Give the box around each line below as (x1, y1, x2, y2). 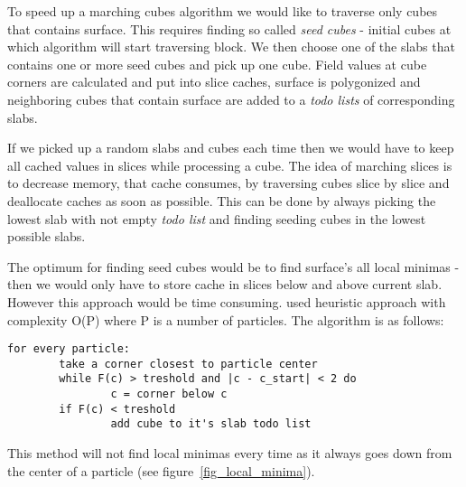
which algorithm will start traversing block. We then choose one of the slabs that (7, 37, 455, 56)
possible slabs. (7, 227, 86, 246)
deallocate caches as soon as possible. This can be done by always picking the (7, 191, 436, 210)
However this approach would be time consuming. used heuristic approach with (7, 292, 446, 311)
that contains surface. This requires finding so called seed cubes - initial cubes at (7, 19, 452, 38)
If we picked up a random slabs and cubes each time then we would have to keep (7, 138, 454, 157)
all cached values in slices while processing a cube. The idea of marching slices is (7, 155, 452, 174)
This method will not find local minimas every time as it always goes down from (7, 444, 452, 463)
